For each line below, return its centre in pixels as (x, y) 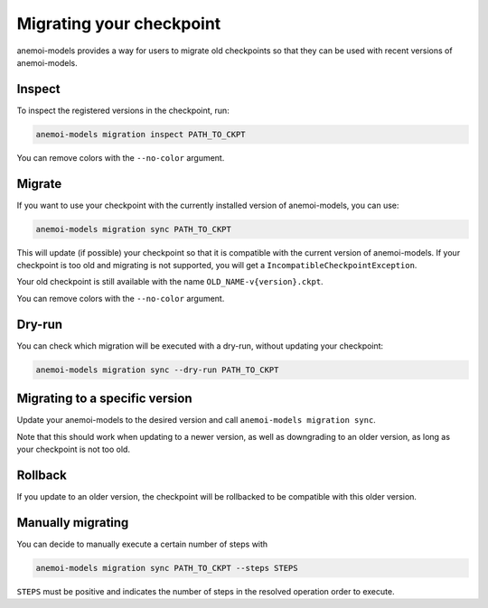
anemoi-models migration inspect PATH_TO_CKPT (141, 134)
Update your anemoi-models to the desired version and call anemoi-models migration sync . (197, 420)
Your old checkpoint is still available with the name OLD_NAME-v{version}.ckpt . (170, 282)
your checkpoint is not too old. (74, 449)
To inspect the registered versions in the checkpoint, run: (123, 110)
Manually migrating (73, 523)
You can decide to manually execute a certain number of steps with (142, 544)
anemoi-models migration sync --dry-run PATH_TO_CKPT (157, 369)
